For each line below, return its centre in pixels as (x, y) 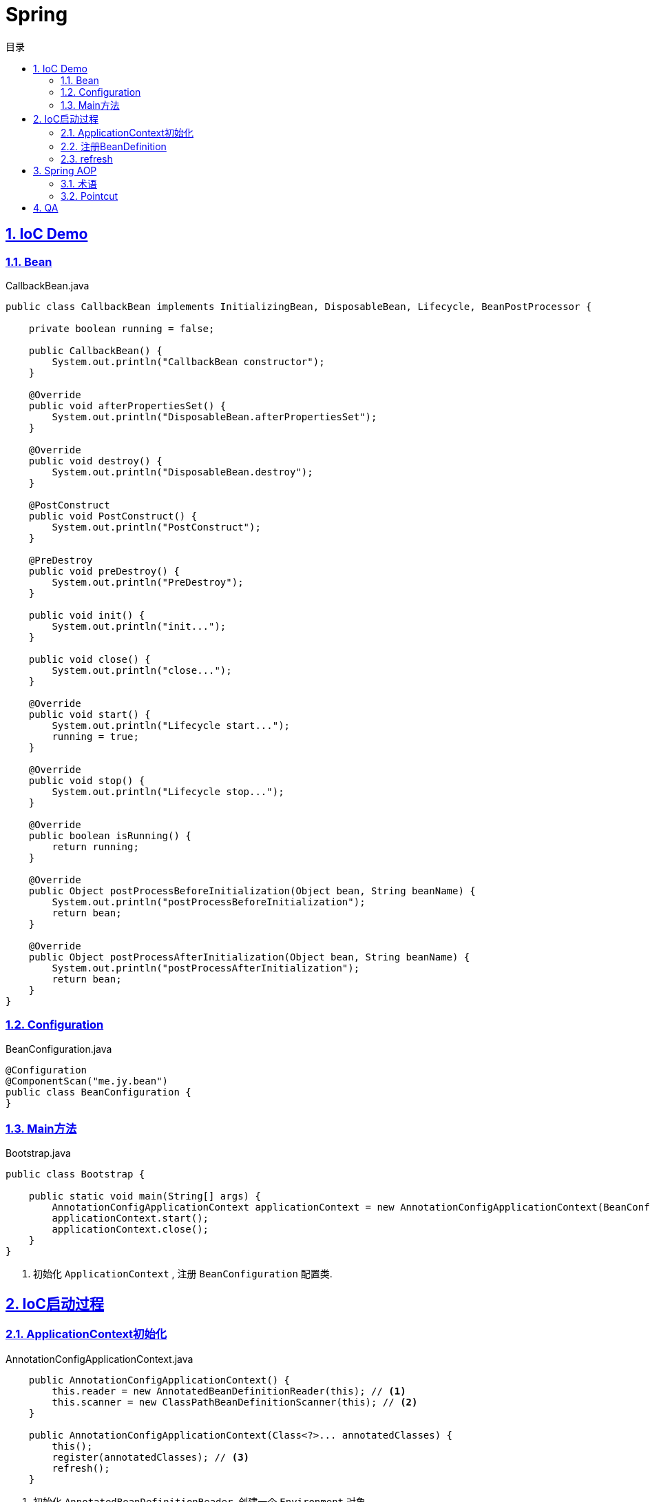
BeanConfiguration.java (59, 1049)
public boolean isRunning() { (110, 835)
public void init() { (87, 615)
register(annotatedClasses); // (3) (151, 1457)
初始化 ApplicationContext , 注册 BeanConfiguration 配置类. (183, 1274)
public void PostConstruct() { (113, 516)
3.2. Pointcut (90, 196)
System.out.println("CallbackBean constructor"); (188, 361)
